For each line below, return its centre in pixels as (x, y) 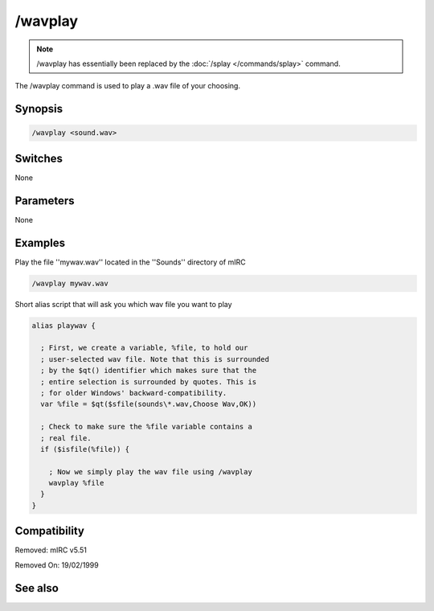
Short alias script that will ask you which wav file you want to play (123, 304)
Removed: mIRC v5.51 (51, 550)
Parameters (45, 201)
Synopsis (39, 109)
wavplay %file (76, 483)
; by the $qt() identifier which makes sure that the (149, 371)
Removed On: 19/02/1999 (57, 565)
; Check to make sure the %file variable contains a (146, 427)
